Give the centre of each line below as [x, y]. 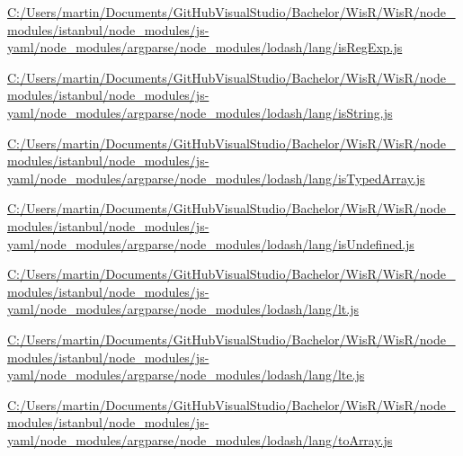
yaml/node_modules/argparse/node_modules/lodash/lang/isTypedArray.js [216, 178]
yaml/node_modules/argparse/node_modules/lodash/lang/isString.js [200, 112]
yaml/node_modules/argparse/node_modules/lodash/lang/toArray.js [200, 439]
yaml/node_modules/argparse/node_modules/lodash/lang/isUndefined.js [211, 243]
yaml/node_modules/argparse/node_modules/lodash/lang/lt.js [183, 309]
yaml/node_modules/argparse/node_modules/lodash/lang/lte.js [186, 375]
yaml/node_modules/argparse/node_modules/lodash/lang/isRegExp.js [205, 47]
